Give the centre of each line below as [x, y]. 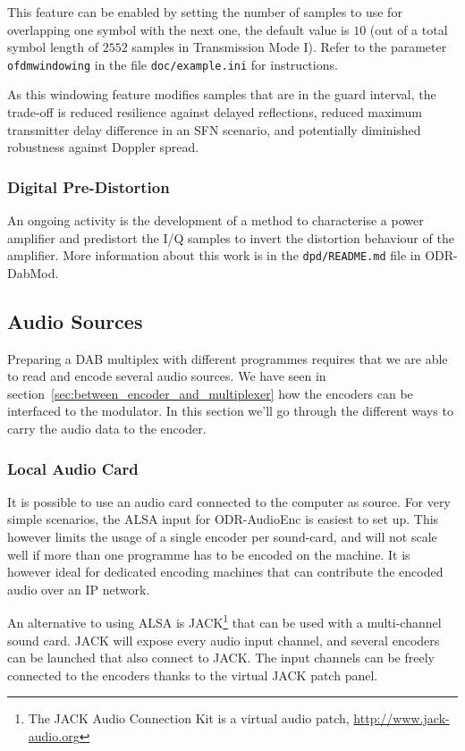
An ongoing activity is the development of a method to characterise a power [216, 220]
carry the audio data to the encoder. [107, 429]
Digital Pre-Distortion [89, 186]
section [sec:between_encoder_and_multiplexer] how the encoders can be [210, 393]
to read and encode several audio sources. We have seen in [167, 376]
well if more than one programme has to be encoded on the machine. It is [209, 554]
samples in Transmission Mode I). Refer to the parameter [289, 47]
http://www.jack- [402, 718]
